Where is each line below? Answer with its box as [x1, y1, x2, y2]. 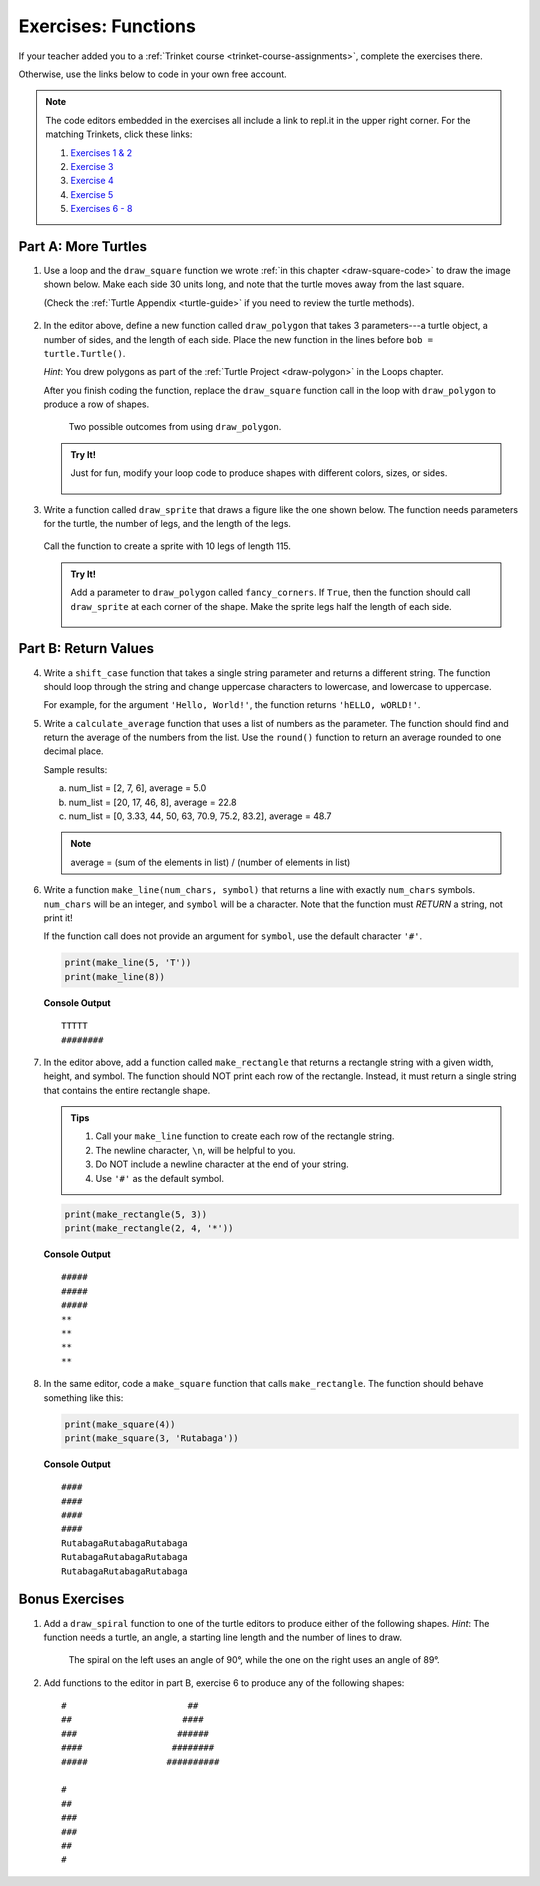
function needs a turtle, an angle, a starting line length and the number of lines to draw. [43, 1631, 403, 1643]
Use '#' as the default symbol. [95, 1172, 225, 1184]
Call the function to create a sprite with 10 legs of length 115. [43, 540, 292, 552]
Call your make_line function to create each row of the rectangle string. [95, 1130, 395, 1142]
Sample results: [43, 763, 108, 775]
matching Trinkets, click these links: [45, 128, 193, 140]
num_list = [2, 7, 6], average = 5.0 [68, 782, 207, 794]
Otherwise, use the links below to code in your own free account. [18, 68, 287, 80]
